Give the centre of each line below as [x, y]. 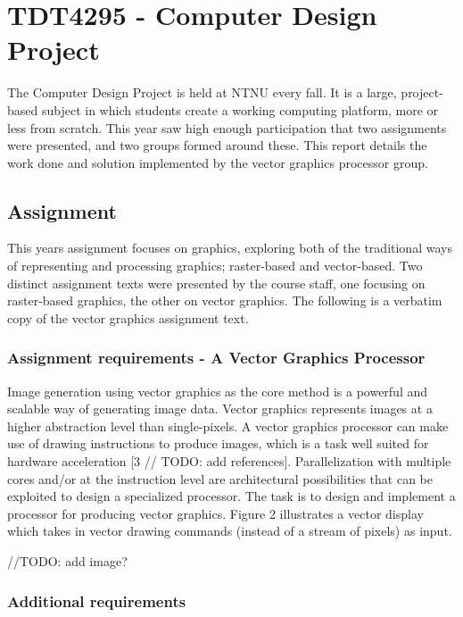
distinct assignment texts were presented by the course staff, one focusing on [216, 283]
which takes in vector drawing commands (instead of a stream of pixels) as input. [230, 531]
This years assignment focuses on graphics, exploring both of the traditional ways [230, 248]
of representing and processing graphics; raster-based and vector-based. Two [215, 266]
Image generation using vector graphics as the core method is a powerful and [218, 391]
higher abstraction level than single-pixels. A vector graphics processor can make [228, 425]
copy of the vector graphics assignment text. [128, 317]
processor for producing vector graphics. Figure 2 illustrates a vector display [215, 513]
